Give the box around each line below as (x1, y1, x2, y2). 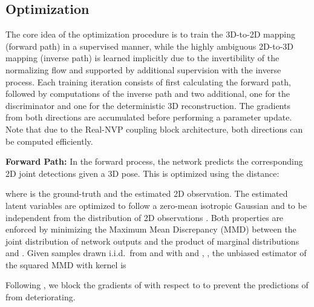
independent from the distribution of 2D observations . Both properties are (5, 211, 284, 223)
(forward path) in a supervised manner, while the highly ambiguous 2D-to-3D (5, 39, 294, 52)
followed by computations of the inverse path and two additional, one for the (5, 87, 290, 100)
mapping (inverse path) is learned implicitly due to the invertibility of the (5, 51, 280, 64)
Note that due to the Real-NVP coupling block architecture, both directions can (5, 122, 303, 135)
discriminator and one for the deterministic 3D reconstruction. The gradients (5, 99, 290, 111)
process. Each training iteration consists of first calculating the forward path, (5, 75, 291, 88)
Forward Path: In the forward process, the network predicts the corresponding (5, 155, 303, 168)
